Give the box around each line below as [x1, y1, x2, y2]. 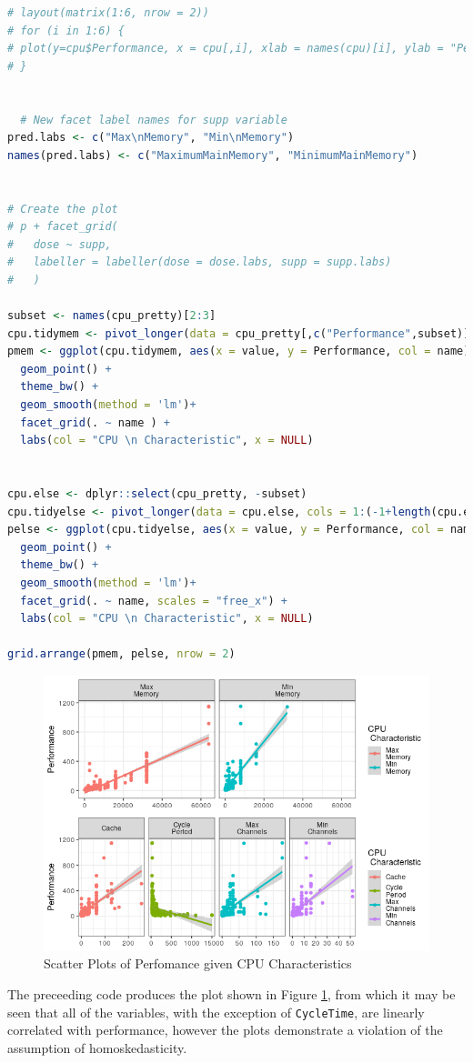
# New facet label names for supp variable [20, 113, 287, 126]
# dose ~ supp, [7, 237, 112, 251]
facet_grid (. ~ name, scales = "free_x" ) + [20, 594, 287, 607]
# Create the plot [7, 202, 118, 216]
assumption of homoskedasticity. [7, 1038, 187, 1057]
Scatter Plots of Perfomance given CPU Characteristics [44, 954, 352, 973]
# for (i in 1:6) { [7, 24, 125, 37]
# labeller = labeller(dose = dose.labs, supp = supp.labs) [7, 256, 392, 269]
